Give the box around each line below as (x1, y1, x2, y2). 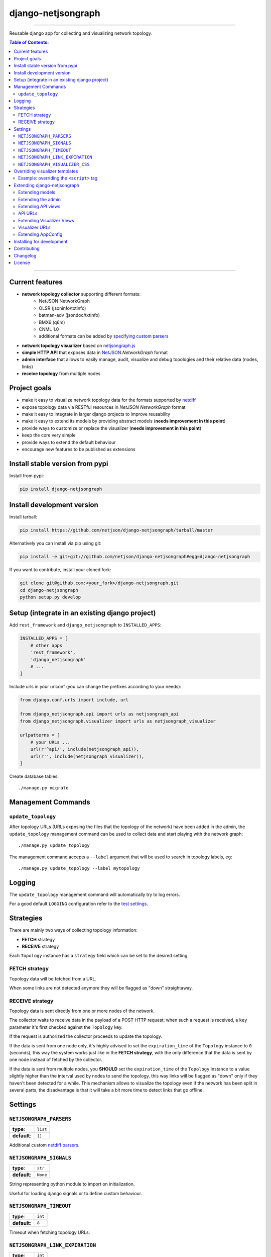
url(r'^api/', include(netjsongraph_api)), (30, 747, 139, 752)
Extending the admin (18, 196, 61, 202)
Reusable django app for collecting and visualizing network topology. (9, 30, 153, 36)
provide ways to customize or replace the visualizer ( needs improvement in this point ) (22, 425, 202, 431)
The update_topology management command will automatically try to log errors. (9, 891, 180, 897)
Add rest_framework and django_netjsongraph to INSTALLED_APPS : (9, 622, 162, 628)
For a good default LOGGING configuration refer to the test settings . (9, 901, 148, 907)
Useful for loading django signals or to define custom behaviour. (9, 1190, 143, 1196)
